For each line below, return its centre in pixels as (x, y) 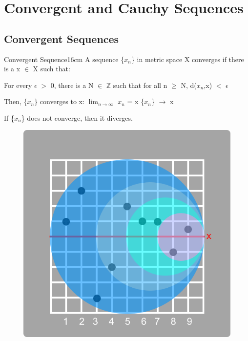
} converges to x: (59, 101)
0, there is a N (72, 85)
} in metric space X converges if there (187, 59)
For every (18, 85)
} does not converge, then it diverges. (77, 117)
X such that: (52, 69)
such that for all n (140, 85)
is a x (12, 69)
